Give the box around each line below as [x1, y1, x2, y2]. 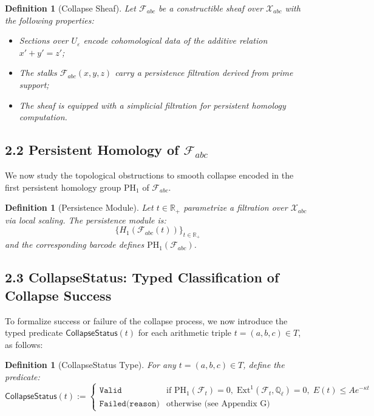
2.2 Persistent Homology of [5, 140, 179, 159]
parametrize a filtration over [183, 201, 288, 214]
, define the [243, 358, 285, 371]
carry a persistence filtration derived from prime [115, 66, 293, 79]
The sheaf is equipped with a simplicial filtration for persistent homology [19, 98, 286, 111]
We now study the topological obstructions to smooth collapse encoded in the [5, 168, 294, 181]
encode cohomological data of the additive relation [83, 34, 268, 47]
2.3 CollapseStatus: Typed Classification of [5, 268, 279, 287]
